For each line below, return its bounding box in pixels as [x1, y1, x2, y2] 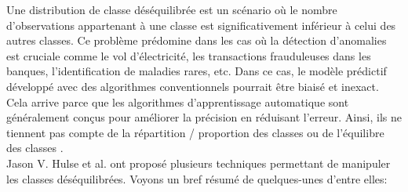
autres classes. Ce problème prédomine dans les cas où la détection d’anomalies [6, 32, 387, 49]
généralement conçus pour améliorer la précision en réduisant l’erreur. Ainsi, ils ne [6, 109, 402, 125]
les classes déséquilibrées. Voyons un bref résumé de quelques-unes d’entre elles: [6, 170, 388, 187]
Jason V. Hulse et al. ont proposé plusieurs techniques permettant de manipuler [6, 154, 391, 171]
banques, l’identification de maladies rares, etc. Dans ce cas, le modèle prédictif [6, 63, 387, 79]
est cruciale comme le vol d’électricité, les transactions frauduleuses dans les [6, 47, 371, 63]
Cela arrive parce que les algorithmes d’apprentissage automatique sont [6, 93, 349, 110]
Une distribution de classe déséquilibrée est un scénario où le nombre [6, 2, 337, 17]
